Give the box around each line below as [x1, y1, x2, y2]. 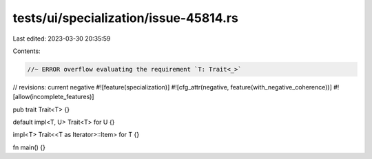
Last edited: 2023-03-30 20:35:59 [12, 34, 111, 43]
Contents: [12, 47, 41, 55]
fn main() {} [12, 143, 46, 151]
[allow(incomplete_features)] [12, 93, 94, 101]
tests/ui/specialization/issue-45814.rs [12, 10, 239, 25]
